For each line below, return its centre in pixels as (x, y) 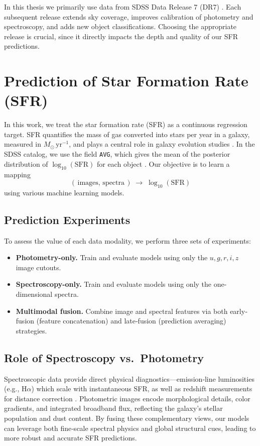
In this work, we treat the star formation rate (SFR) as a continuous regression (126, 124)
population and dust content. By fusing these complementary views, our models (127, 418)
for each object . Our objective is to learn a (163, 163)
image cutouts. (38, 267)
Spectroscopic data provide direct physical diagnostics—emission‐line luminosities (129, 378)
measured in (23, 144)
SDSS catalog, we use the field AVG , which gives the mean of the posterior (117, 154)
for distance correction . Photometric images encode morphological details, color (127, 398)
